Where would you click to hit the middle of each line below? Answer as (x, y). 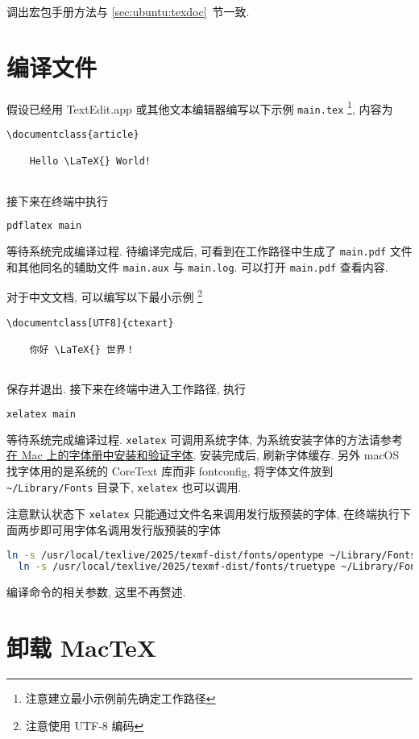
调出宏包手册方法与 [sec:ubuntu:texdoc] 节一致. (128, 11)
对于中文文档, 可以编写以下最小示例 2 (105, 296)
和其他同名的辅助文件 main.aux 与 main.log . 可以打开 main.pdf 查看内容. (197, 266)
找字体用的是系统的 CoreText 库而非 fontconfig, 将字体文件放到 (170, 471)
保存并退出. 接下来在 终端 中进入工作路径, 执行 (127, 389)
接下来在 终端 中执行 (57, 200)
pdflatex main (44, 226)
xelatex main (41, 414)
